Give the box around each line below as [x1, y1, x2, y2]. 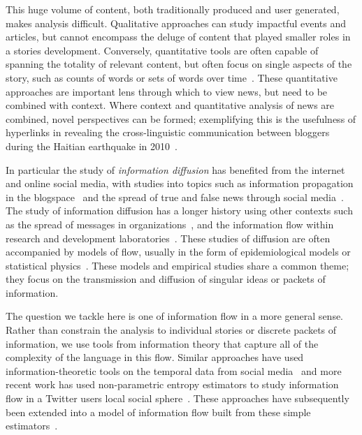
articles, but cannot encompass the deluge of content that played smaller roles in [6, 29, 351, 44]
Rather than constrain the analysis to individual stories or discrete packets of [6, 323, 337, 337]
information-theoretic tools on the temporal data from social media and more [6, 363, 342, 378]
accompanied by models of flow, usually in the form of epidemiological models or [6, 244, 351, 259]
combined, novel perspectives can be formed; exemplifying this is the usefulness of [6, 111, 356, 126]
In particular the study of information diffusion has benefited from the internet [6, 162, 345, 177]
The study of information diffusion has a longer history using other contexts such [6, 203, 353, 218]
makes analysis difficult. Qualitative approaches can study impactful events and [6, 15, 347, 30]
